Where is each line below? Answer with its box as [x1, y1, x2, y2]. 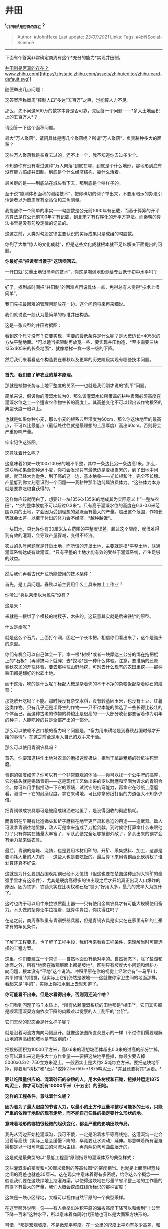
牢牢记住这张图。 [5, 439, 40, 445]
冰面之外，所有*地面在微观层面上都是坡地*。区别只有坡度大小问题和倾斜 [5, 962, 154, 968]
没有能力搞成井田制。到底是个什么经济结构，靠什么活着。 [5, 169, 123, 175]
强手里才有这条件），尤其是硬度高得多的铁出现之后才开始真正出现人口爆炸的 [5, 877, 161, 883]
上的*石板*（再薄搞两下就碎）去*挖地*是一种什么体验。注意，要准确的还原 [5, 657, 159, 663]
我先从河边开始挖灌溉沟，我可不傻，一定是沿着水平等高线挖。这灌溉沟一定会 [5, 1131, 163, 1137]
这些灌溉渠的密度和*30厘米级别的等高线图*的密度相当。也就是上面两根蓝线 [5, 1165, 160, 1171]
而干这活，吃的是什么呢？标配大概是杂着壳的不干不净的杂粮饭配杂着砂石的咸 [5, 680, 163, 687]
